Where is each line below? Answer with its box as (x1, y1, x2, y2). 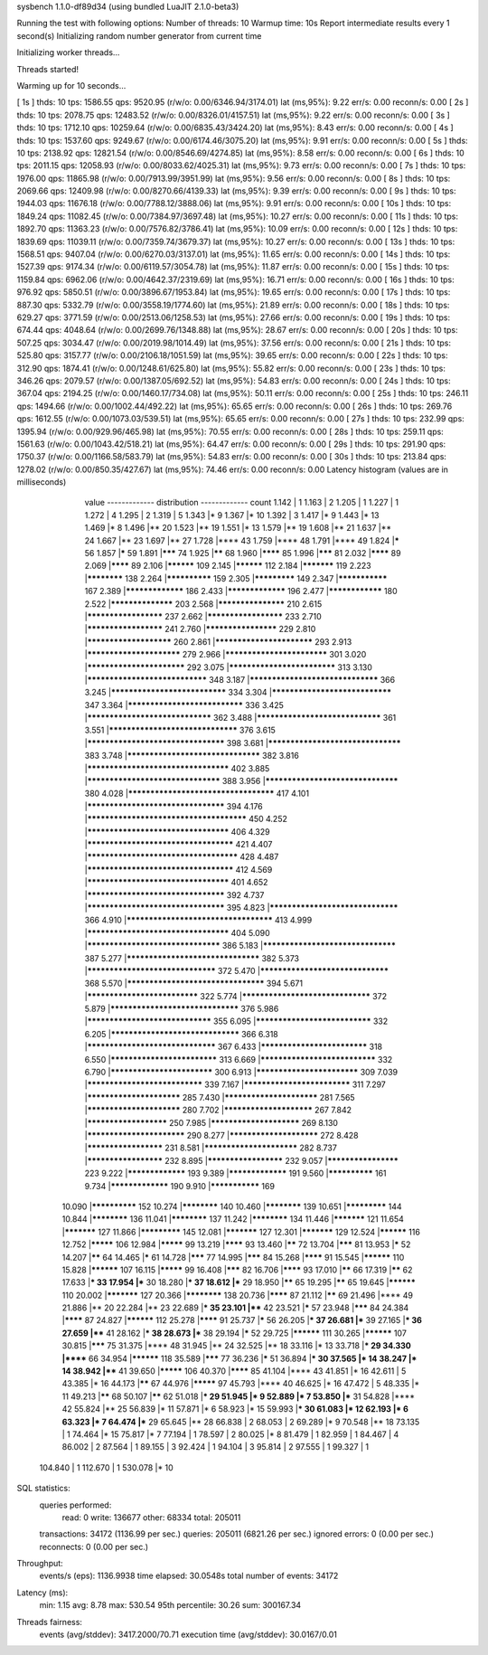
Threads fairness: (16, 1616, 83, 1627)
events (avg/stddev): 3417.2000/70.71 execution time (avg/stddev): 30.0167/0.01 (39, 1629, 338, 1641)
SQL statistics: (16, 1483, 71, 1494)
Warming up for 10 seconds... (16, 80, 127, 90)
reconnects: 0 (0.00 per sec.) (39, 1541, 149, 1552)
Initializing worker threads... (16, 47, 120, 58)
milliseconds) (16, 477, 67, 487)
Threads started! (16, 63, 80, 74)
